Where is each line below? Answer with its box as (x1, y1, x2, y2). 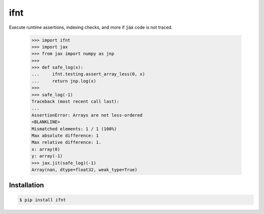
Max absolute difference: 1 (31, 133, 99, 138)
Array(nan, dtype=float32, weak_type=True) (31, 167, 138, 173)
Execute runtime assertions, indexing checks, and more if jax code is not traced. (9, 24, 173, 30)
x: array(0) (31, 146, 61, 152)
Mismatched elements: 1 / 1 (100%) (31, 126, 117, 132)
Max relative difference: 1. (31, 139, 102, 145)
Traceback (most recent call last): (31, 99, 120, 104)
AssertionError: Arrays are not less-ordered (31, 112, 143, 118)
